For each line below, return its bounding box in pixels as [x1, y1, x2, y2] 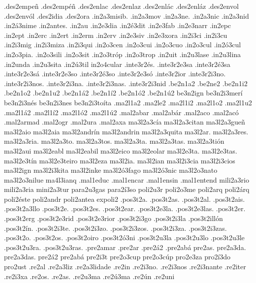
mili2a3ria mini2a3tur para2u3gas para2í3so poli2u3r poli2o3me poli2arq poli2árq [4, 184, 250, 194]
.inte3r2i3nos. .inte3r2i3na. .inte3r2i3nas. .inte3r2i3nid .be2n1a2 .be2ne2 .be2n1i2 [4, 78, 248, 88]
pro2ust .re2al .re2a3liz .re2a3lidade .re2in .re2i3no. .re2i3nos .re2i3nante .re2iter [4, 261, 246, 272]
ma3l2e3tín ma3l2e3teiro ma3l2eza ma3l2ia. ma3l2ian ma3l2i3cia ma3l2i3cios [4, 155, 235, 165]
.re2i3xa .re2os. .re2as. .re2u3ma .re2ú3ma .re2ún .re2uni [4, 271, 175, 281]
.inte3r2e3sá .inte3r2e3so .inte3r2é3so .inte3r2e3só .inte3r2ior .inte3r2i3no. [4, 68, 226, 79]
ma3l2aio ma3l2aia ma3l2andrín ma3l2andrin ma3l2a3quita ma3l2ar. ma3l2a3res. [4, 126, 249, 136]
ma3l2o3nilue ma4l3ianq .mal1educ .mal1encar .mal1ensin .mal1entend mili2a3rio [4, 174, 249, 185]
